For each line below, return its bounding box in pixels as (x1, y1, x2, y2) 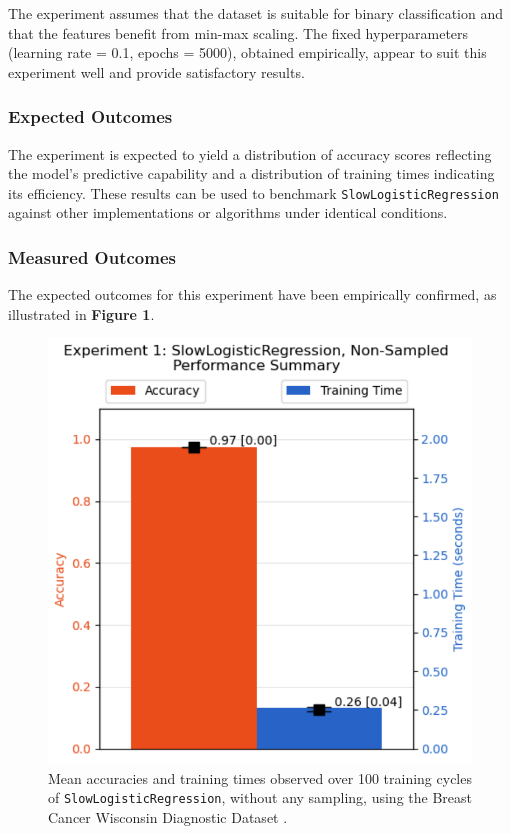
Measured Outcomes (8, 244, 176, 269)
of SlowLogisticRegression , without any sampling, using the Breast (48, 787, 472, 808)
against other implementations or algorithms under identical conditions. (8, 202, 448, 223)
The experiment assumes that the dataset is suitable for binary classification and (8, 3, 503, 23)
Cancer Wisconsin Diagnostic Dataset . (48, 806, 288, 827)
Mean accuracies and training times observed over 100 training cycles (48, 767, 472, 788)
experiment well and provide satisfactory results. (8, 61, 305, 82)
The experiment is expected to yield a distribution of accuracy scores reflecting (8, 143, 492, 164)
